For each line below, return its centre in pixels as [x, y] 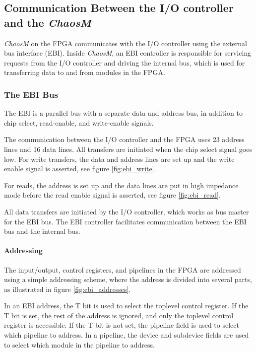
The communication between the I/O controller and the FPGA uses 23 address [124, 139]
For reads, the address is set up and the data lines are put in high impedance [121, 185]
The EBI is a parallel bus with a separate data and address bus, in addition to [123, 113]
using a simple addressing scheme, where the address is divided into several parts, [128, 279]
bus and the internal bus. [42, 231]
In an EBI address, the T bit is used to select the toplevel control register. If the [126, 306]
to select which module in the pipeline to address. [79, 344]
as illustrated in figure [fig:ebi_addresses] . [67, 289]
